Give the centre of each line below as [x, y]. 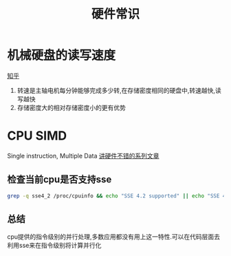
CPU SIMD [37, 136]
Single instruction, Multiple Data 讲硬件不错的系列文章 [83, 156]
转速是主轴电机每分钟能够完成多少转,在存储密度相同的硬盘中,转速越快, [116, 90]
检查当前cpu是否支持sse [59, 180]
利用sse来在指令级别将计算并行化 [54, 246]
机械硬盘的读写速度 [62, 55]
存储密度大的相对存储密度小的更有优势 [71, 107]
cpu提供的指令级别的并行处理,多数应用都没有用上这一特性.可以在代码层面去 [113, 237]
